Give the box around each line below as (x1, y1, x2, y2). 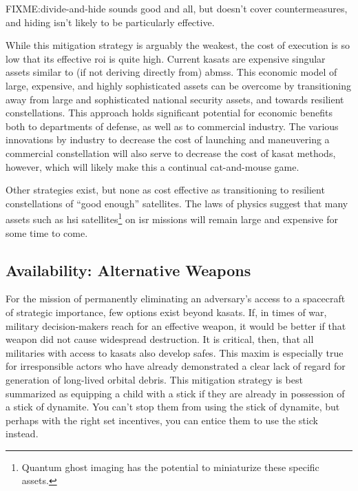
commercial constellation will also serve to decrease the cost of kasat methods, (6, 145, 336, 160)
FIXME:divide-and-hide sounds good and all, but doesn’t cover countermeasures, (6, 1, 348, 15)
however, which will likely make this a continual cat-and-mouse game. (6, 159, 299, 174)
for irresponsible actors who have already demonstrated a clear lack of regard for (6, 359, 346, 373)
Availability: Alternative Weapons (6, 259, 251, 280)
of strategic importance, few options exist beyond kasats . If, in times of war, (6, 304, 327, 319)
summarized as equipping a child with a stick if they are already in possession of (6, 386, 345, 400)
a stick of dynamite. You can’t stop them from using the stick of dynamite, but (6, 399, 340, 414)
